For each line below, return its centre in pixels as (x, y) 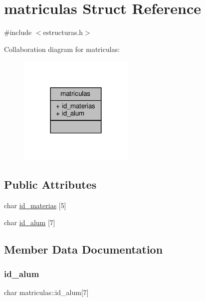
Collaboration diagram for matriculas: (62, 49)
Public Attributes (50, 184)
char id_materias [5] (35, 205)
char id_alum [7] (30, 222)
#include (18, 32)
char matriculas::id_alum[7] (46, 292)
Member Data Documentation (84, 249)
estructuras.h (63, 32)
